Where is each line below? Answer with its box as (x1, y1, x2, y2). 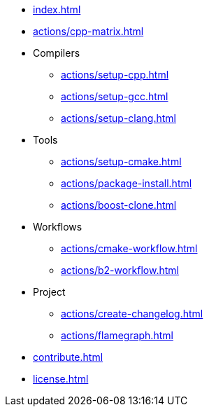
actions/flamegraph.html (61, 329, 173, 341)
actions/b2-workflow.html (61, 264, 179, 276)
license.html (33, 373, 89, 385)
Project (33, 286, 66, 298)
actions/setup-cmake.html (61, 156, 182, 167)
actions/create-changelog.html (61, 308, 203, 320)
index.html (33, 4, 81, 15)
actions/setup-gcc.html (61, 90, 168, 102)
